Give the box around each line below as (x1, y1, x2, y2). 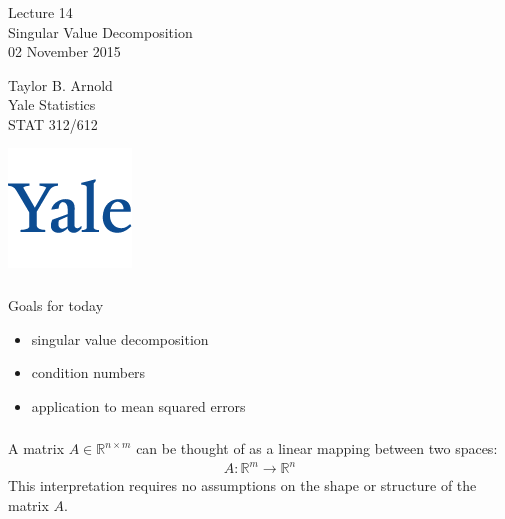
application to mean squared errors (31, 395, 246, 416)
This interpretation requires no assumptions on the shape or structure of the (8, 475, 477, 496)
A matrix (8, 438, 65, 459)
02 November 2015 (8, 41, 121, 62)
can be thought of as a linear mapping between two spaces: (136, 438, 498, 459)
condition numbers (31, 362, 146, 383)
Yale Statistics (8, 94, 96, 115)
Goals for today (8, 295, 104, 315)
